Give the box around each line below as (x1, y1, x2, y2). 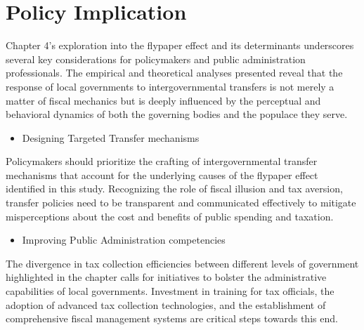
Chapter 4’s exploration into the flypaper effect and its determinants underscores (6, 38, 354, 53)
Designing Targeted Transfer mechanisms (22, 130, 200, 145)
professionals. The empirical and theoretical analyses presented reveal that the (6, 65, 343, 80)
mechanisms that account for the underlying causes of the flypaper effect (6, 167, 318, 182)
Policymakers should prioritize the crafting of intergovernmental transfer (6, 154, 318, 169)
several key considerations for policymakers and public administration (6, 51, 306, 66)
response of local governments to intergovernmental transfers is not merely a (6, 79, 334, 93)
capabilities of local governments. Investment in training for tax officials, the (6, 284, 334, 298)
